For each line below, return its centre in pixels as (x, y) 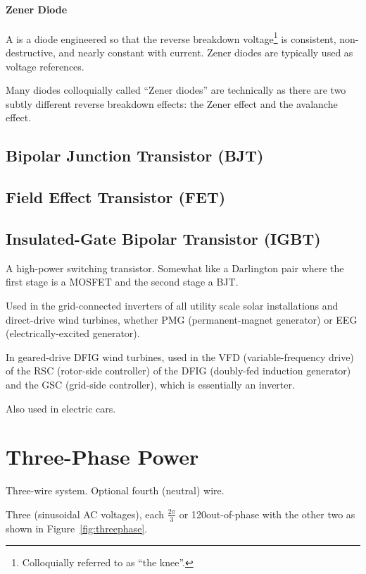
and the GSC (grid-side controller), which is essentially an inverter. (150, 384)
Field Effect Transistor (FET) (116, 197)
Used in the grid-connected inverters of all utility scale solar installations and (172, 305)
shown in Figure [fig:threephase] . (77, 528)
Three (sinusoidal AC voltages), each (85, 514)
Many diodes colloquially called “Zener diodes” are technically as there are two (176, 90)
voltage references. (45, 66)
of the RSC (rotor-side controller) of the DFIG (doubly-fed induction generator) (178, 371)
